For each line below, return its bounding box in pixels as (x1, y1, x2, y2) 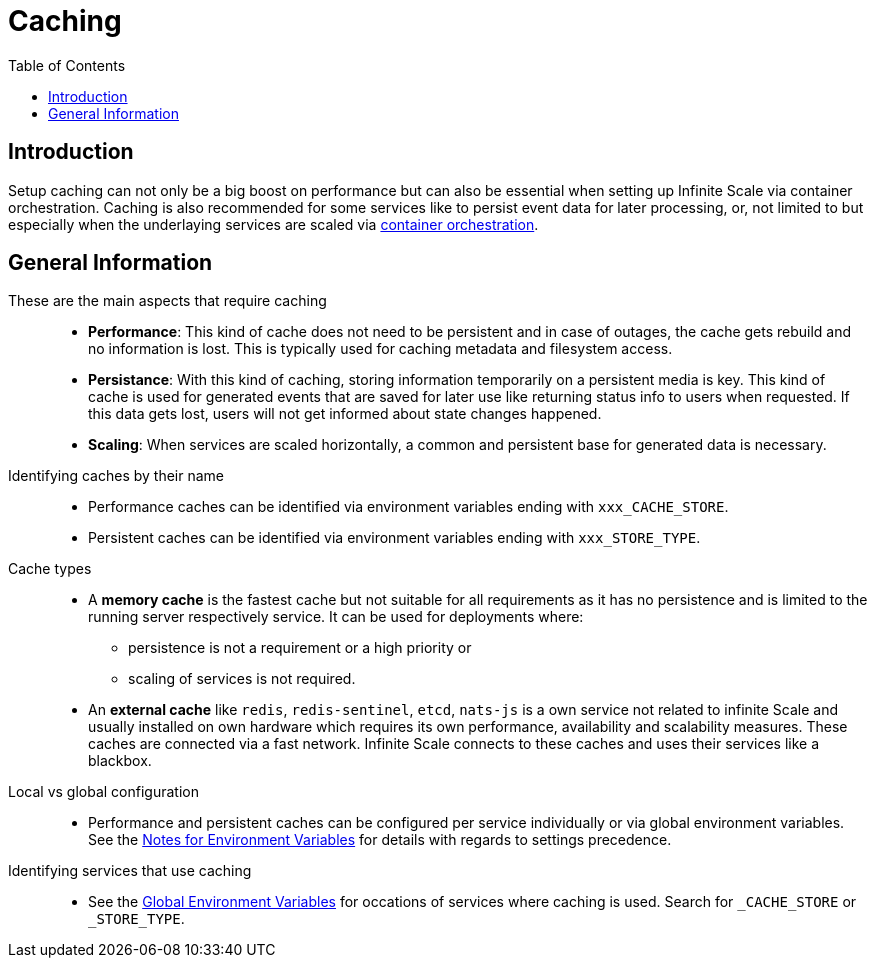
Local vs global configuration (8, 783, 199, 801)
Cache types (8, 560, 92, 578)
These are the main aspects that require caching (8, 292, 327, 310)
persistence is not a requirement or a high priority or (128, 639, 472, 657)
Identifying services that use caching (8, 862, 252, 880)
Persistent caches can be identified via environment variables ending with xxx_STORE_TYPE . (88, 529, 701, 547)
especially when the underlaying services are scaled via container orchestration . (8, 215, 539, 233)
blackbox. (88, 752, 152, 770)
